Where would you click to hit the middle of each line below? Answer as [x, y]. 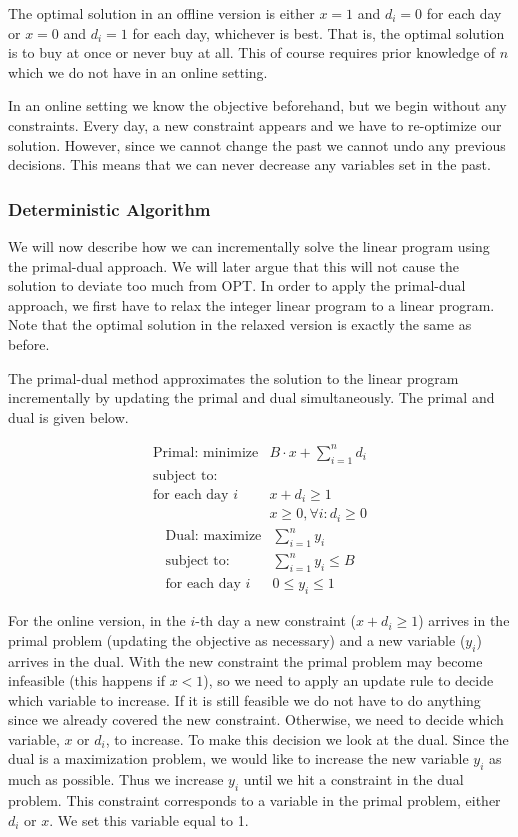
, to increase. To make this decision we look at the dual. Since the [307, 738]
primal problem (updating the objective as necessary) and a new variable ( [237, 639]
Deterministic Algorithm [109, 208]
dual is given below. [68, 416]
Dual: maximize [213, 536]
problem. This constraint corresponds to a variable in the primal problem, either [254, 800]
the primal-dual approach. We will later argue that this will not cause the [234, 265]
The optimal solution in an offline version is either [161, 13]
